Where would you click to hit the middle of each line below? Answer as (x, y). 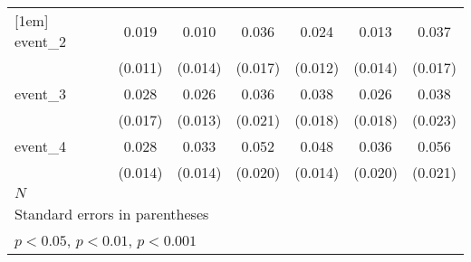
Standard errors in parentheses (112, 214)
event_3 (40, 94)
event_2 (40, 41)
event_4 (40, 146)
